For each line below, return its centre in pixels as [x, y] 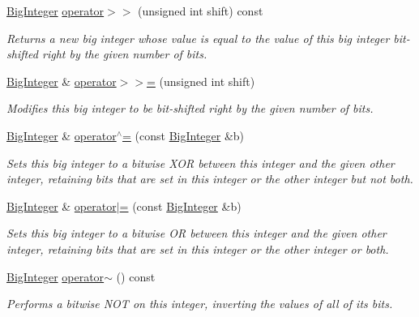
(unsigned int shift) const [201, 11]
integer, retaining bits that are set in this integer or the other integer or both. [198, 248]
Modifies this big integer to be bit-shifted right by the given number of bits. [190, 108]
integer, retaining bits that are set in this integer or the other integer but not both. [210, 179]
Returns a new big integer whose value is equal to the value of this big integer [198, 38]
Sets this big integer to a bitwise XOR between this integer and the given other [201, 163]
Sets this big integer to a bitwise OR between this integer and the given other [197, 233]
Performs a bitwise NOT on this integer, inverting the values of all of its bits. [200, 304]
